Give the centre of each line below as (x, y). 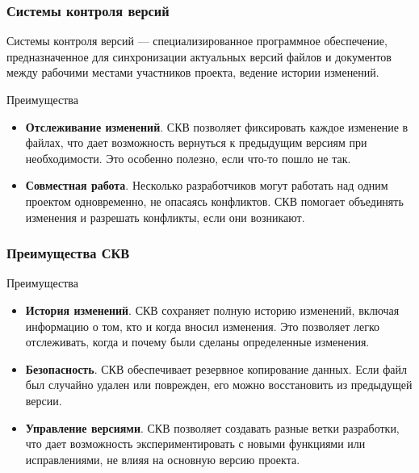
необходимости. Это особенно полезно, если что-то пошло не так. (188, 158)
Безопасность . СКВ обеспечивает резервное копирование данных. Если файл (216, 368)
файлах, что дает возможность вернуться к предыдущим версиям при (196, 142)
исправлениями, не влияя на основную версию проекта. (163, 459)
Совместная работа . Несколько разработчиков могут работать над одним (207, 185)
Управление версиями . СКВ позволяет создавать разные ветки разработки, (212, 427)
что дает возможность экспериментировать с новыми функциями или (195, 444)
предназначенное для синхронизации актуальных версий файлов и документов (199, 56)
